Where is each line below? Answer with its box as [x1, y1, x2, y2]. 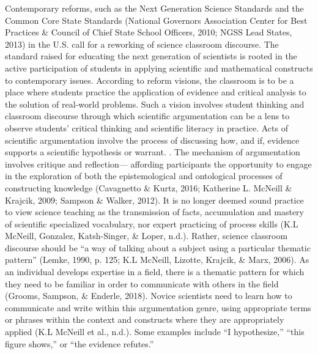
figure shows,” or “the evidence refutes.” [5, 337, 154, 350]
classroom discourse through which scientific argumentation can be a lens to [5, 109, 290, 122]
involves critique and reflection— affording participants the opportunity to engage [5, 157, 312, 170]
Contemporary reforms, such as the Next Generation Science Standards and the [5, 2, 304, 14]
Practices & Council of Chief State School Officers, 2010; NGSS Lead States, [5, 26, 292, 39]
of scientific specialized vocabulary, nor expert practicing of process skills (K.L [5, 217, 298, 230]
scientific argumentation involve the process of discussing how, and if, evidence [5, 133, 300, 146]
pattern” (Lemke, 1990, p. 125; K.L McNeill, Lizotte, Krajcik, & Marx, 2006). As [5, 253, 309, 266]
